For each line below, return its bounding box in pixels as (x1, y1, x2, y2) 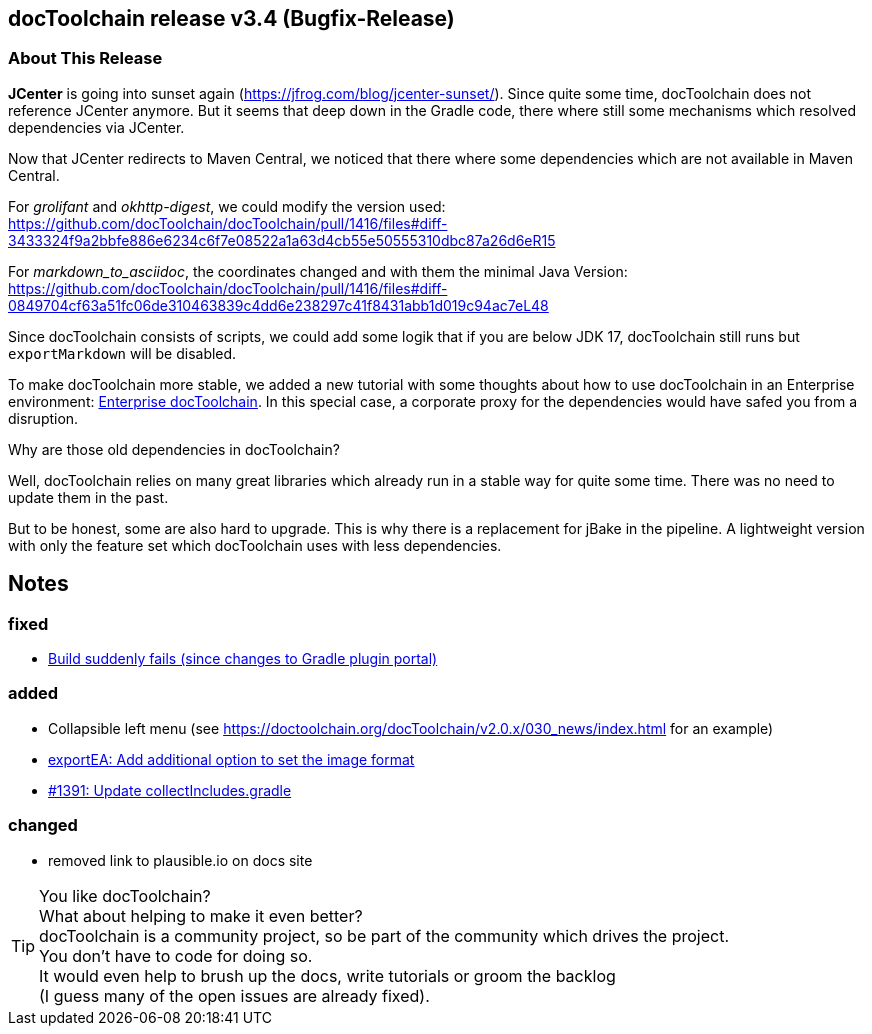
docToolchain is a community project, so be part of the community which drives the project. (39, 925, 730, 946)
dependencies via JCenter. (8, 118, 185, 136)
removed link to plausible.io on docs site (48, 851, 313, 869)
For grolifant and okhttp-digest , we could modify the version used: (8, 197, 446, 215)
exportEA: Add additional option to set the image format (48, 750, 415, 768)
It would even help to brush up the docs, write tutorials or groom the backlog (39, 965, 616, 986)
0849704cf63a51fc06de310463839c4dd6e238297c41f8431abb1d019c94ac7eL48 (8, 296, 549, 314)
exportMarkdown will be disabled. (8, 344, 237, 362)
